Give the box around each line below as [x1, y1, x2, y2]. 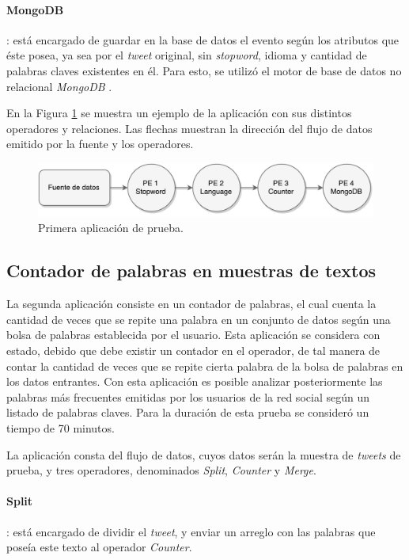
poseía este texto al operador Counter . [6, 539, 192, 555]
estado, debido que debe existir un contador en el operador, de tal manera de [6, 342, 381, 359]
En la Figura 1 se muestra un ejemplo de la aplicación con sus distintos [6, 105, 352, 121]
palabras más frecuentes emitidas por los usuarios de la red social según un [6, 388, 369, 405]
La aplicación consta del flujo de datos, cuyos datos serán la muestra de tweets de [6, 446, 401, 463]
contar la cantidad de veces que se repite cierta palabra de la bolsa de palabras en [6, 357, 403, 374]
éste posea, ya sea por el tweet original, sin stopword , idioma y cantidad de [6, 47, 367, 63]
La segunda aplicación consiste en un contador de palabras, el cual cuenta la [6, 295, 377, 312]
